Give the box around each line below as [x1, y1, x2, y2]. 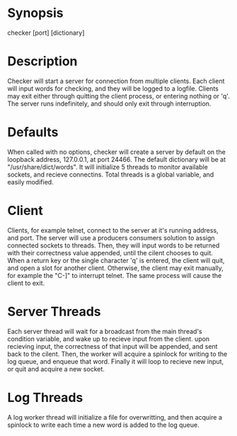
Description [7, 53, 78, 69]
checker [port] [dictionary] [7, 28, 85, 37]
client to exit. [7, 279, 45, 287]
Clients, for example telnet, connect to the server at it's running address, [7, 225, 219, 235]
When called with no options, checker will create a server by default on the [7, 147, 226, 156]
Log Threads [7, 389, 83, 406]
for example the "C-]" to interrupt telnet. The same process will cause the [7, 271, 222, 279]
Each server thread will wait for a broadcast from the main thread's [7, 327, 203, 335]
